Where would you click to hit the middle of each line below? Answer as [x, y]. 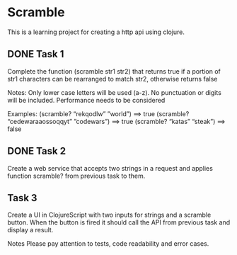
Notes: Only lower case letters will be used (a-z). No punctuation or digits [114, 92]
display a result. [30, 230]
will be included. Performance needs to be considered [86, 100]
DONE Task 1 [36, 54]
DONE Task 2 [36, 151]
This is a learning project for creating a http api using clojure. [96, 32]
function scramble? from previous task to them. [76, 176]
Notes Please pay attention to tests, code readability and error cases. [108, 244]
